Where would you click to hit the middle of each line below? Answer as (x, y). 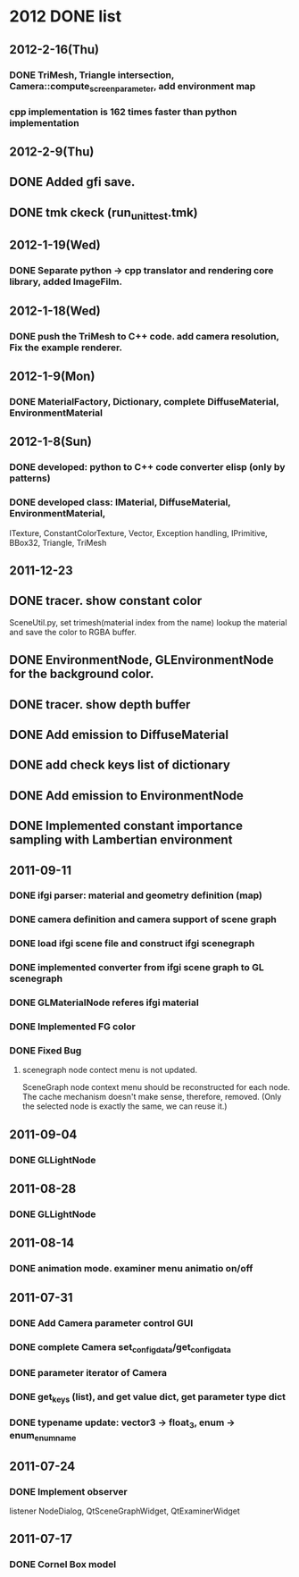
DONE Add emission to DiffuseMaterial (119, 734)
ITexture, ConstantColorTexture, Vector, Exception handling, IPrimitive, (138, 533)
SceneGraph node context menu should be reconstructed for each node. (156, 1087)
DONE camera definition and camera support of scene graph (143, 919)
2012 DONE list (66, 17)
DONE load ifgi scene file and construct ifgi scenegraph (132, 944)
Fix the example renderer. (66, 348)
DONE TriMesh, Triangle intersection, (92, 75)
